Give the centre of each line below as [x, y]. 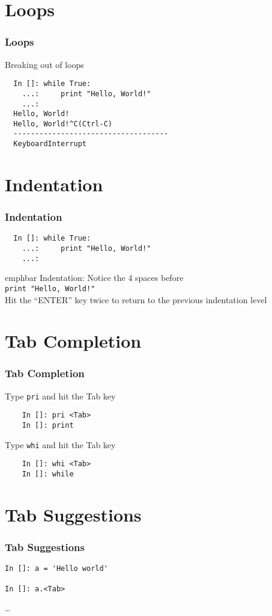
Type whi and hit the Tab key [60, 444]
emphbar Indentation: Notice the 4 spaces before [94, 278]
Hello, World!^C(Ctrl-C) [63, 124]
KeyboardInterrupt [50, 144]
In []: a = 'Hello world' [56, 569]
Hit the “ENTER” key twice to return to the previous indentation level [136, 299]
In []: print [48, 426]
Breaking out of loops [44, 64]
